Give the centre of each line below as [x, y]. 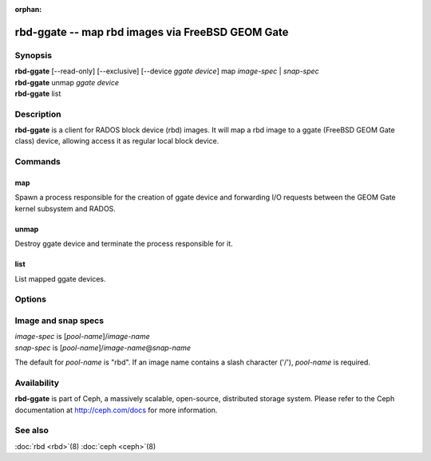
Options [31, 299]
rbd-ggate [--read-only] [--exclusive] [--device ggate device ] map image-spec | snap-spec [167, 71]
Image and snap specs [59, 321]
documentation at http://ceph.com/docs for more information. [116, 410]
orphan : [28, 9]
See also [32, 431]
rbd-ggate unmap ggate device [67, 82]
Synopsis [33, 55]
